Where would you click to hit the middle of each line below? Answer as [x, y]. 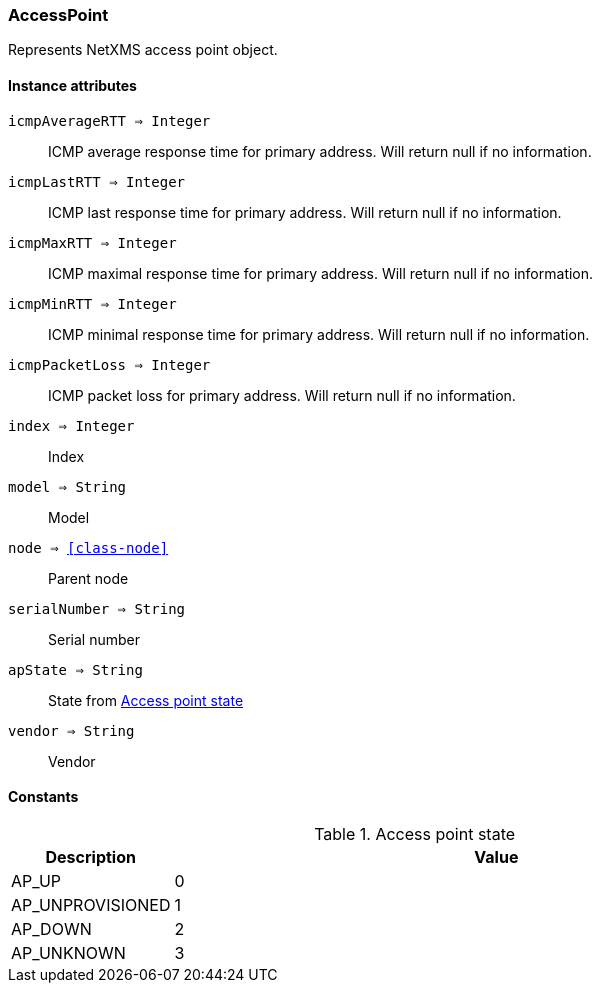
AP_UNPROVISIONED [91, 904]
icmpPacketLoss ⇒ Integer [109, 364]
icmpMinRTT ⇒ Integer [92, 303]
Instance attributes [72, 85]
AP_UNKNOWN [68, 952]
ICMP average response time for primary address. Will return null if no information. [320, 151]
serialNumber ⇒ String [97, 608]
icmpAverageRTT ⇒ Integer [109, 120]
